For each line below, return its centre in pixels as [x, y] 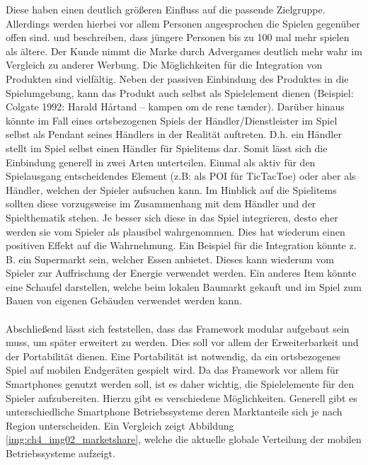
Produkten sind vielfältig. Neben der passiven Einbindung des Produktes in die [177, 78]
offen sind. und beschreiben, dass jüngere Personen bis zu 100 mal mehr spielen [178, 37]
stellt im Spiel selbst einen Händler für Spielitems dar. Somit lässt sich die [167, 148]
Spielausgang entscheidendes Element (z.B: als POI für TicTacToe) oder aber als [181, 176]
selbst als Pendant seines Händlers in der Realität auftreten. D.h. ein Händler [174, 134]
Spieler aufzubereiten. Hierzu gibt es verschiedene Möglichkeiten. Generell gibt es [182, 397]
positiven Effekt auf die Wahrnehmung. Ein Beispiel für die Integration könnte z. [181, 245]
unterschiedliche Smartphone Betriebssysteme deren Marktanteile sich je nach [174, 412]
